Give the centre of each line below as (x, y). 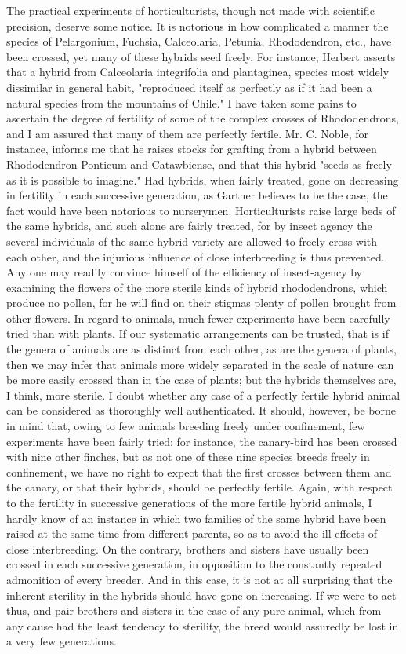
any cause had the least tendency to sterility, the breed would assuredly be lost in (203, 625)
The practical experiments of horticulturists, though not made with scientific (190, 10)
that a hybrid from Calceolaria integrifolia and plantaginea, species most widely (198, 72)
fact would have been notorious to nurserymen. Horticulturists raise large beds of (201, 210)
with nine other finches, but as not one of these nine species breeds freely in (188, 457)
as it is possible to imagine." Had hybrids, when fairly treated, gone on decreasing (203, 179)
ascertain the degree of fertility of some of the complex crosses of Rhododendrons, (203, 118)
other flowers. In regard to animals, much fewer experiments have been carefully (198, 318)
